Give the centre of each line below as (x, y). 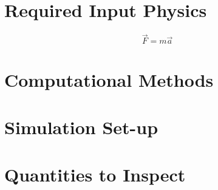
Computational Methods (109, 79)
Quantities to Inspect (95, 175)
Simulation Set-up (81, 127)
